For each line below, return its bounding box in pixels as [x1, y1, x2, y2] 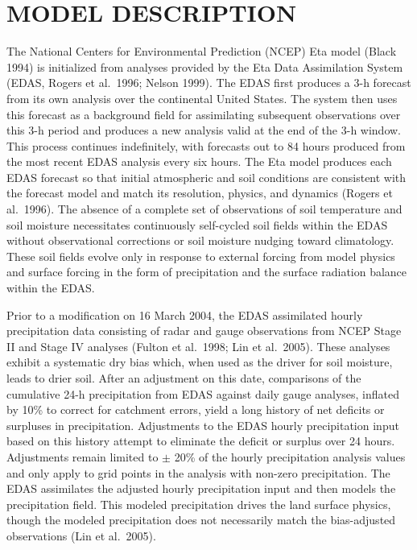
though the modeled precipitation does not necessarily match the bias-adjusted [6, 511, 396, 528]
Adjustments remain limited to [6, 448, 159, 465]
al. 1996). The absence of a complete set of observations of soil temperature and [6, 201, 403, 217]
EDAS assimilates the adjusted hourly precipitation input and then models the [6, 480, 396, 497]
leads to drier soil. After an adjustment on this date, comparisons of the [6, 370, 361, 386]
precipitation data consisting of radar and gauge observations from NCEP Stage [6, 322, 402, 339]
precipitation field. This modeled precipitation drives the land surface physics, [6, 495, 391, 512]
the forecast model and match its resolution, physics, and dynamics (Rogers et [6, 184, 393, 201]
